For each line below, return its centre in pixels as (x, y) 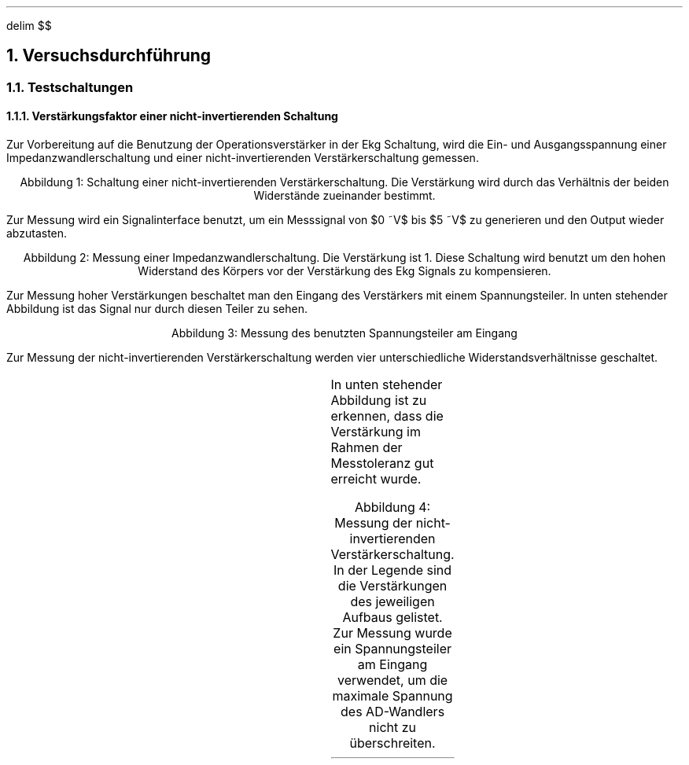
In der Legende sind (393, 570)
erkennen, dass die (387, 416)
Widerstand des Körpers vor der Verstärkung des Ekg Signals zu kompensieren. (344, 271)
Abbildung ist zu (379, 401)
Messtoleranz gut (382, 463)
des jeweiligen (392, 602)
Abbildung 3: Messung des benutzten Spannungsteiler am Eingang (344, 333)
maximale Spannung (392, 696)
